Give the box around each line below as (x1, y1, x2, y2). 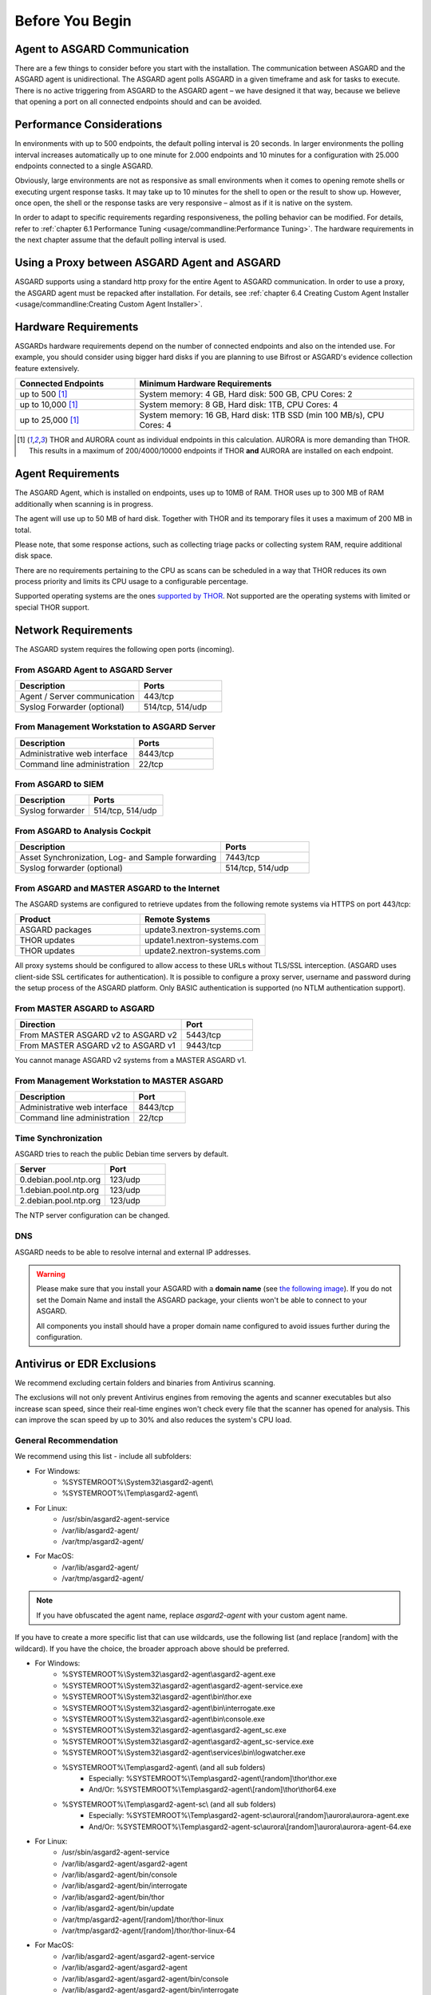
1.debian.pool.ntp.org (19, 1185, 100, 1196)
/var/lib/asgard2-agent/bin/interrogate (61, 1881, 188, 1890)
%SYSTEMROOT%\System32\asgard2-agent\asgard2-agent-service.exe (61, 1681, 303, 1690)
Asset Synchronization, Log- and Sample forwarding (19, 852, 217, 863)
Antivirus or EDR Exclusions (14, 1357, 156, 1370)
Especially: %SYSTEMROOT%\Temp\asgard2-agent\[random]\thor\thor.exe (89, 1773, 337, 1783)
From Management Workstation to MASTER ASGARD (14, 1075, 223, 1086)
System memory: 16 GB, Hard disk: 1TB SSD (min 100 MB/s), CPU (139, 409, 385, 421)
